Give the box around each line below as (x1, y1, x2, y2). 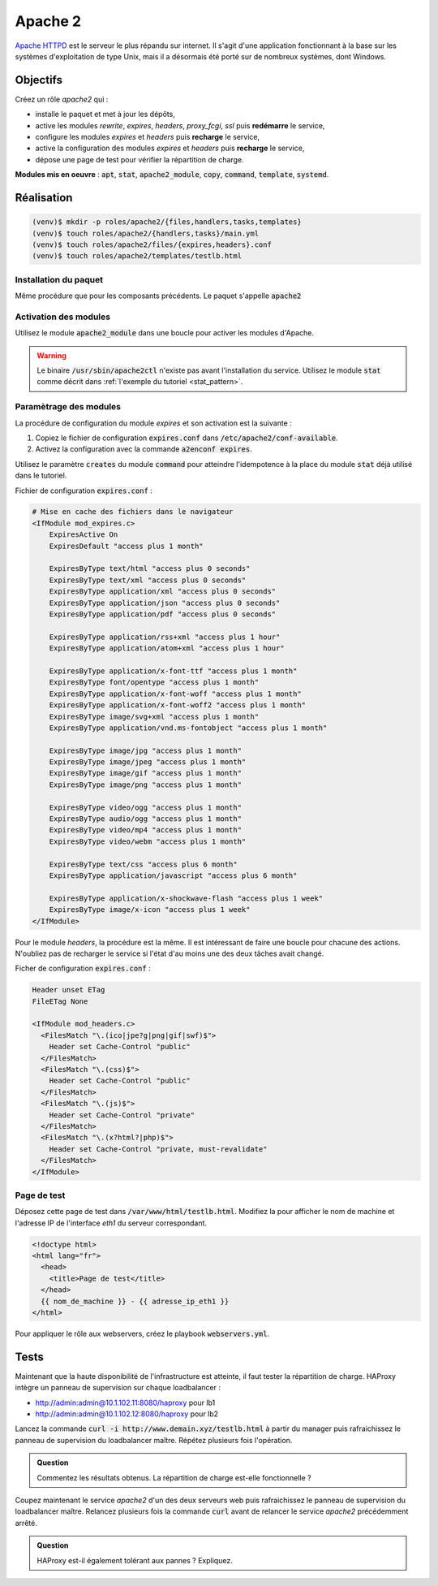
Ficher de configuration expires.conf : (15, 963, 151, 974)
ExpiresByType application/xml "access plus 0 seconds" (49, 587, 277, 596)
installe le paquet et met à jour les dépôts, (35, 110, 176, 119)
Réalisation (15, 191, 73, 205)
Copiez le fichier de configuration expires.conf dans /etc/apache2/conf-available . (35, 433, 338, 443)
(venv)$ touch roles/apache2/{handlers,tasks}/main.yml (32, 228, 260, 238)
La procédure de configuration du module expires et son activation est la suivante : (15, 418, 292, 428)
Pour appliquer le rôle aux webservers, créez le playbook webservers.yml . (15, 1329, 270, 1338)
